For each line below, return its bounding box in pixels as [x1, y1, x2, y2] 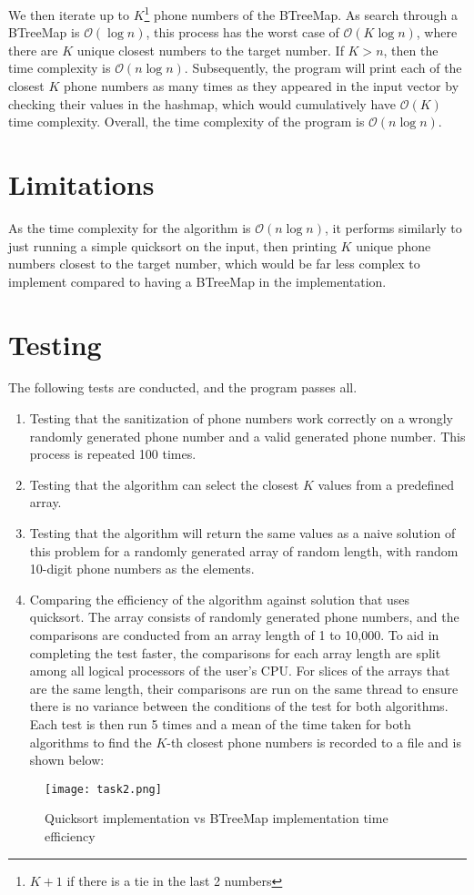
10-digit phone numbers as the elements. [29, 559, 255, 578]
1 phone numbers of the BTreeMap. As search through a [144, 3, 458, 24]
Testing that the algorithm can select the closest [29, 474, 299, 493]
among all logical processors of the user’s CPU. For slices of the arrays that [29, 661, 450, 680]
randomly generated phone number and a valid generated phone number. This [29, 426, 466, 445]
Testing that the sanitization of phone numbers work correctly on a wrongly [29, 409, 453, 428]
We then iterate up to [8, 5, 130, 24]
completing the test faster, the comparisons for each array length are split [29, 643, 441, 662]
